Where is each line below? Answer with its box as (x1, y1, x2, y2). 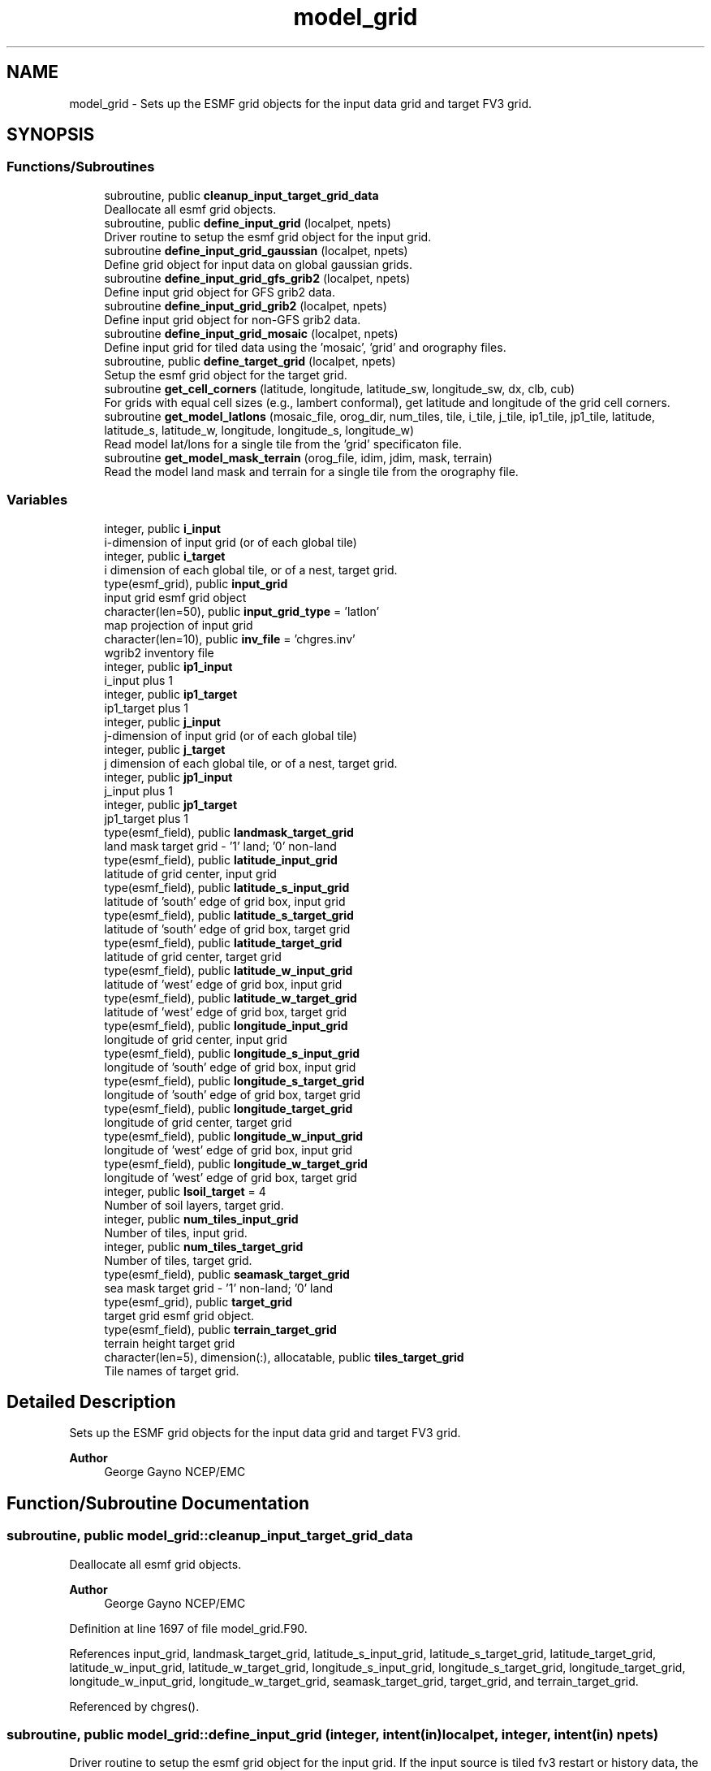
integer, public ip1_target (104, 686, 238, 701)
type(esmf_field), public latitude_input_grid (104, 852, 338, 867)
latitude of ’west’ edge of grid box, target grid (104, 1004, 347, 1019)
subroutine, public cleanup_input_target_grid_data (104, 188, 379, 202)
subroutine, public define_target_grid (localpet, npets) (104, 353, 396, 368)
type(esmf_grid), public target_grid (104, 1294, 293, 1309)
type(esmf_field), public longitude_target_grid (104, 1101, 353, 1115)
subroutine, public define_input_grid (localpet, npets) (104, 215, 391, 230)
